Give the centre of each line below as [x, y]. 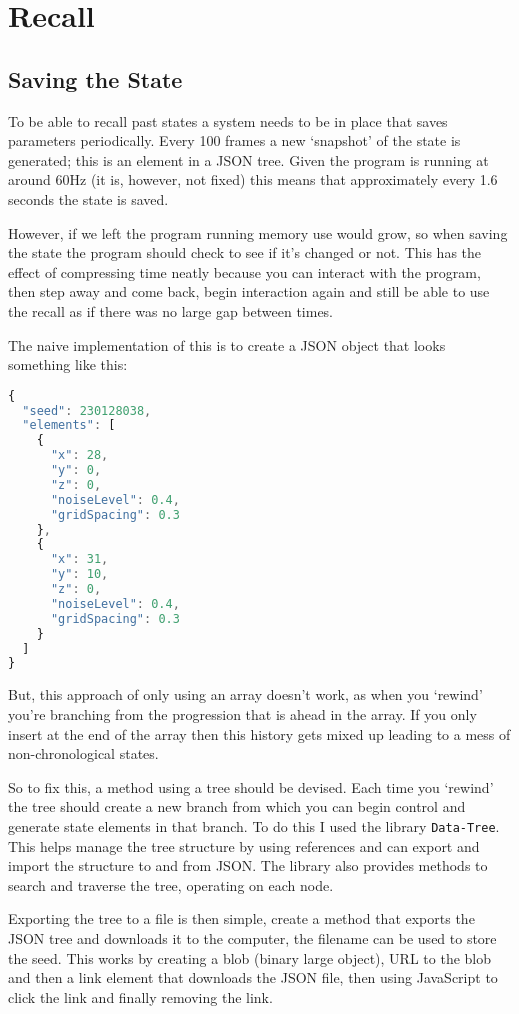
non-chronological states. [83, 753]
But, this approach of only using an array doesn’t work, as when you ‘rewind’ [245, 694]
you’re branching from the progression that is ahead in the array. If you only [242, 713]
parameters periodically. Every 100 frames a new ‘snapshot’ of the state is [234, 140]
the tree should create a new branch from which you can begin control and [237, 806]
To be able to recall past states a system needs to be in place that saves [228, 120]
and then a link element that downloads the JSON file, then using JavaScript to [253, 977]
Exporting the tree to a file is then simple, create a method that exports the [241, 918]
